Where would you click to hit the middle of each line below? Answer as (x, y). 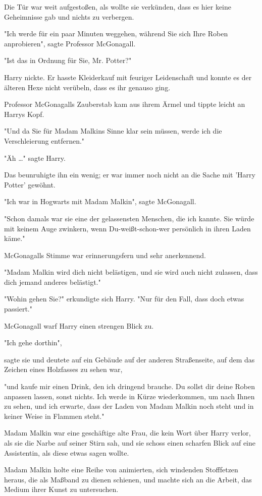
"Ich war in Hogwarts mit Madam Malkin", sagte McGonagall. (100, 201)
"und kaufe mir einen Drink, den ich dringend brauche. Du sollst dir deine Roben (130, 386)
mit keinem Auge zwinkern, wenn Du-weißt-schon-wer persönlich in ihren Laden (127, 228)
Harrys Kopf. (24, 114)
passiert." (18, 309)
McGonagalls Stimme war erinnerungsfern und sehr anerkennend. (105, 255)
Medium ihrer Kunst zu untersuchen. (61, 489)
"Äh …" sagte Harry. (35, 158)
